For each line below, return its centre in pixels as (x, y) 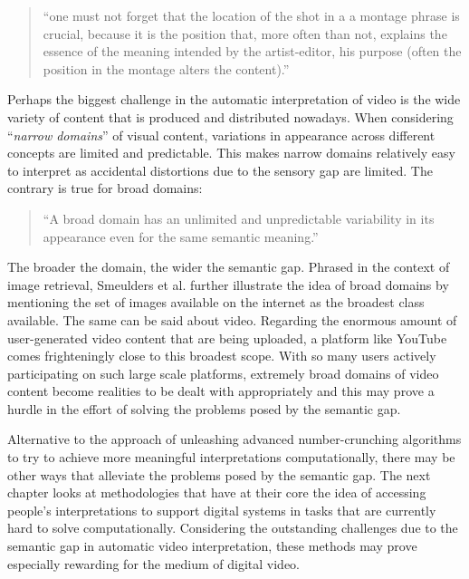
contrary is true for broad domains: (105, 188)
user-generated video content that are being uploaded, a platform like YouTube (227, 338)
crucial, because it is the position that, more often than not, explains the (245, 33)
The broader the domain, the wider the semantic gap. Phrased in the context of (229, 267)
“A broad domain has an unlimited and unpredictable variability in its (239, 218)
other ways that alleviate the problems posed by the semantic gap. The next (219, 474)
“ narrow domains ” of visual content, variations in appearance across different (221, 135)
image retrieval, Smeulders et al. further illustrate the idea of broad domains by (228, 284)
